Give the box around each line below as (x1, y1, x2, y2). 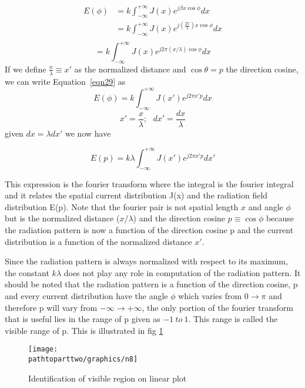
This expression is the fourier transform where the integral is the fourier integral (5, 177, 294, 190)
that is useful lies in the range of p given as (5, 313, 160, 325)
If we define (5, 62, 46, 75)
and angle (248, 200, 283, 213)
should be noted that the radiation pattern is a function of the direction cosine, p (5, 278, 298, 290)
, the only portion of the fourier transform (142, 301, 293, 313)
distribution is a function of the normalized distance (5, 235, 192, 247)
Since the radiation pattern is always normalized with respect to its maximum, (5, 255, 288, 267)
